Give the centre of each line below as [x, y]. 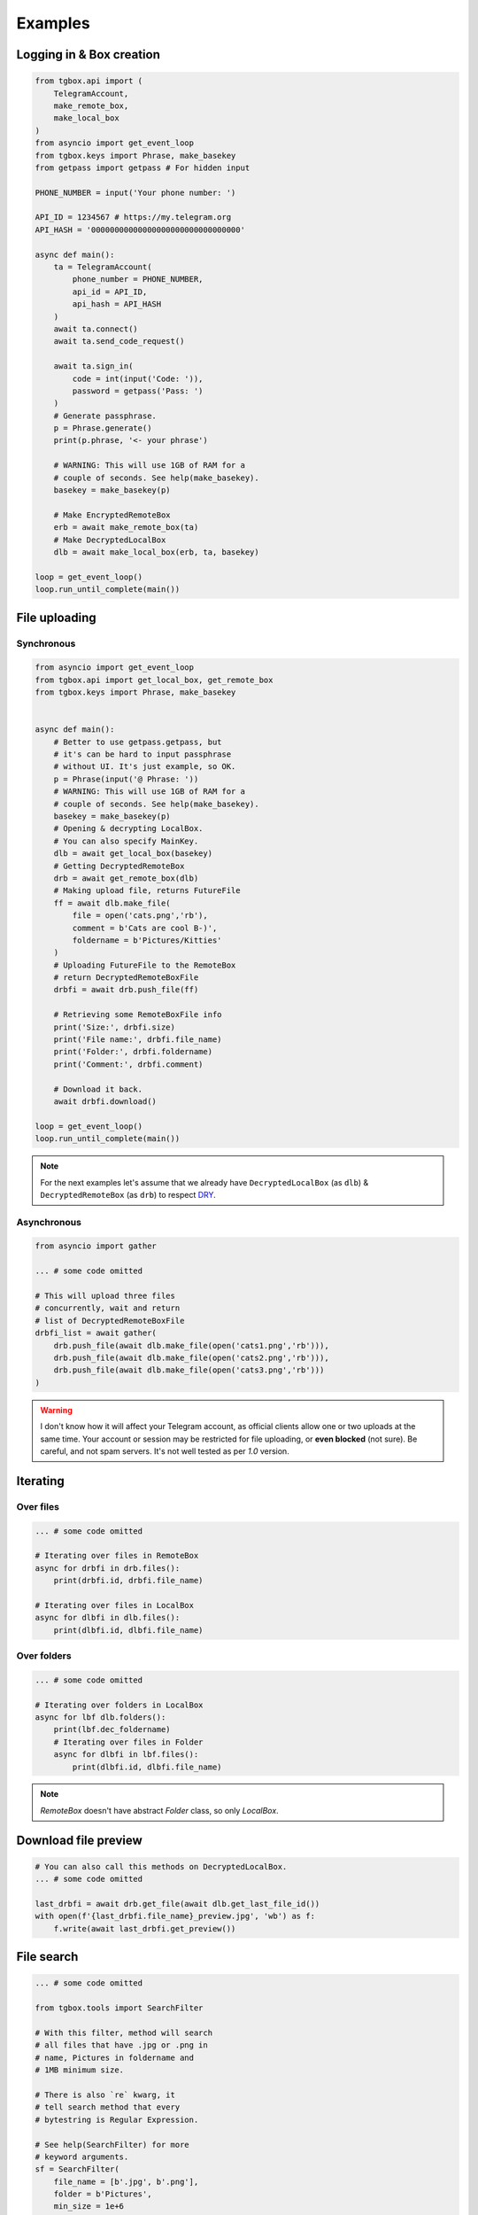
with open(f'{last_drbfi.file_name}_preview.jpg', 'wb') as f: [175, 1916]
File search [47, 1957]
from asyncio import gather [96, 1246]
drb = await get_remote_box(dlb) [126, 878]
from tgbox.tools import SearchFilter [119, 2008]
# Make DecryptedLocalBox [110, 540]
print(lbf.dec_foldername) [112, 1729]
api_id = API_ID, [110, 291]
